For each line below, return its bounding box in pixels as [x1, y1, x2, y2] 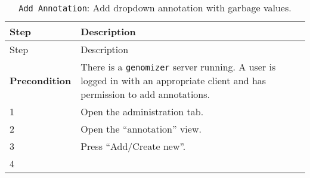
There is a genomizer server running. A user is [80, 60, 276, 73]
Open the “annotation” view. [80, 122, 201, 136]
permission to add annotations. [80, 87, 210, 101]
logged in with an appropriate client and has [80, 73, 266, 87]
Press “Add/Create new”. [80, 139, 186, 153]
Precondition [10, 73, 72, 87]
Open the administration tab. [80, 105, 204, 118]
